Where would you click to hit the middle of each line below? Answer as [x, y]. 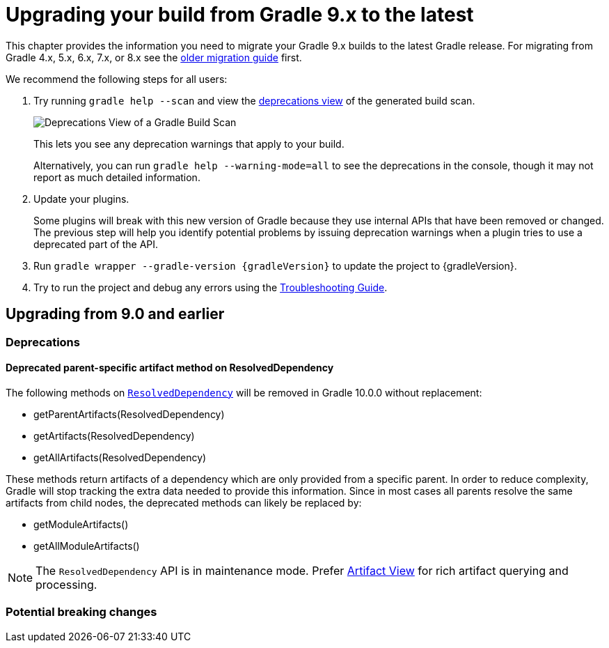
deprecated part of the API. [96, 244]
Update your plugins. [81, 199]
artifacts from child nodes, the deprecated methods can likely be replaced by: [184, 502]
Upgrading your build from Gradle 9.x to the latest [240, 15]
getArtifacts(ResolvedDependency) [114, 435]
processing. [66, 584]
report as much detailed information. [117, 177]
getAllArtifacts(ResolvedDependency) [120, 457]
